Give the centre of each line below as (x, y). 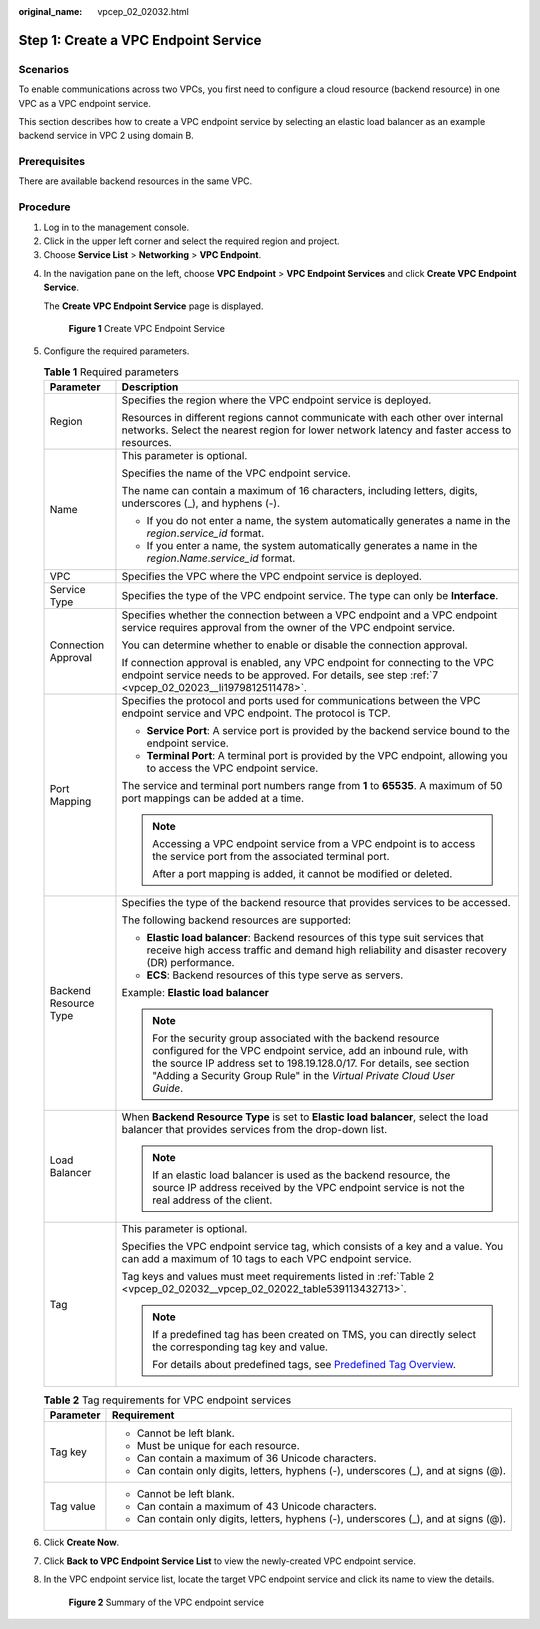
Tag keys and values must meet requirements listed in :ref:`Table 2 (278, 1277)
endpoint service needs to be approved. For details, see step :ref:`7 (280, 675)
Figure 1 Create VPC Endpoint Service (146, 328)
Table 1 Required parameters (111, 372)
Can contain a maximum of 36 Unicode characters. (256, 1458)
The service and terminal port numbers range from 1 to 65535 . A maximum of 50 (312, 786)
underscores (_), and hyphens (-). (200, 503)
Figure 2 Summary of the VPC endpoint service (166, 1602)
